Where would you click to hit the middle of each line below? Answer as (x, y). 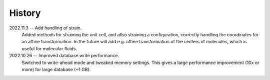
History (25, 13)
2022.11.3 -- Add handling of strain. (45, 28)
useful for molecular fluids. (49, 48)
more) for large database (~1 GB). (56, 69)
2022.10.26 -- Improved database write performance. (64, 56)
